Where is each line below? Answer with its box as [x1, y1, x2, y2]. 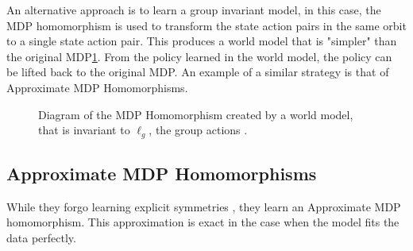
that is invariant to [38, 122, 130, 138]
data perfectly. [6, 230, 76, 245]
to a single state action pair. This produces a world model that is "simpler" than [6, 33, 397, 49]
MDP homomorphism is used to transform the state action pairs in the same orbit [6, 17, 407, 33]
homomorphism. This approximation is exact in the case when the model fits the [6, 214, 399, 230]
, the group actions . [149, 122, 248, 138]
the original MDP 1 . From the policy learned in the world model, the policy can [6, 48, 392, 64]
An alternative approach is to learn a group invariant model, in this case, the [6, 2, 381, 17]
